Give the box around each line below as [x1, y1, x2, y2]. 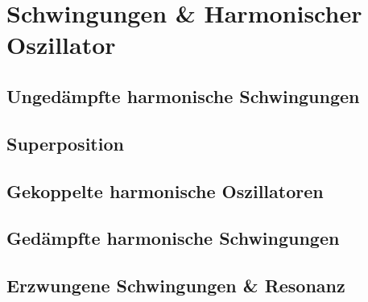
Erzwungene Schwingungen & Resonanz [6, 273, 345, 298]
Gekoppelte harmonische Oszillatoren [6, 178, 324, 203]
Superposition [6, 130, 124, 155]
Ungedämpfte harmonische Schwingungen [6, 83, 360, 108]
